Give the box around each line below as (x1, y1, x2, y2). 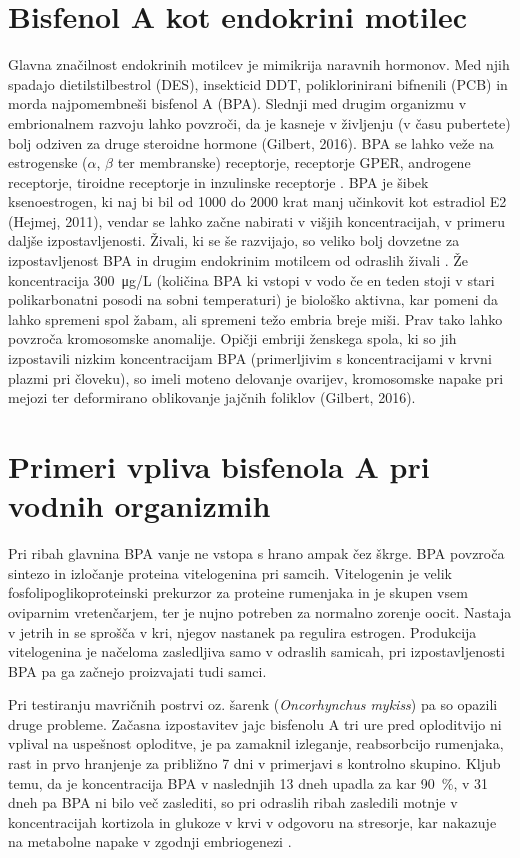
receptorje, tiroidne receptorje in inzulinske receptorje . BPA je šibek (8, 171, 429, 192)
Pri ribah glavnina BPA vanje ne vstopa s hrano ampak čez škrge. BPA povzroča (8, 543, 505, 564)
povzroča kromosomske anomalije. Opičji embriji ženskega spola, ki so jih (8, 328, 457, 349)
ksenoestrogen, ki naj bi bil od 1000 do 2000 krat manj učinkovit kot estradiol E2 (8, 191, 507, 212)
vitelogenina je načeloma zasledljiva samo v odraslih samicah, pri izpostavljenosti (8, 641, 505, 662)
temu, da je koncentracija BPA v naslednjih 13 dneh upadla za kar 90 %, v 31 (8, 772, 489, 793)
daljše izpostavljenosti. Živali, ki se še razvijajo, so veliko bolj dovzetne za (8, 230, 460, 251)
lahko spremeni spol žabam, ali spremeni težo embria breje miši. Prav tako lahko (8, 308, 503, 329)
